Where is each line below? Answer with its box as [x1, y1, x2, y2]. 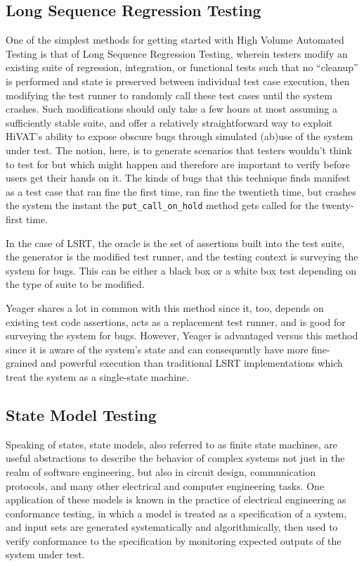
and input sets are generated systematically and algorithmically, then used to [6, 520, 338, 534]
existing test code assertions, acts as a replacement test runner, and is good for [6, 314, 346, 329]
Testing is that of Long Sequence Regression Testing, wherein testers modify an [6, 46, 348, 61]
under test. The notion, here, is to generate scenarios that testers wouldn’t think [6, 142, 352, 157]
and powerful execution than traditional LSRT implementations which [40, 356, 343, 370]
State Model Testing [6, 403, 157, 425]
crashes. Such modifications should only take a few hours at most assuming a [6, 101, 338, 116]
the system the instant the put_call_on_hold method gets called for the [6, 198, 319, 213]
